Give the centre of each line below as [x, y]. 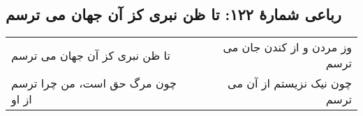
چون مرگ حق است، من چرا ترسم [94, 83]
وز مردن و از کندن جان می [287, 47]
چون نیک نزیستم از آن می [290, 83]
